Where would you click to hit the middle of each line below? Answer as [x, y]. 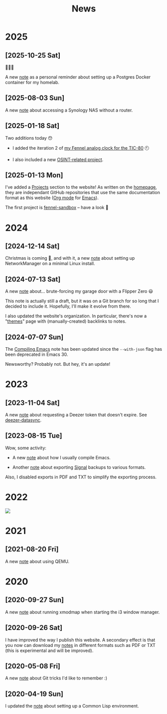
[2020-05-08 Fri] [33, 666]
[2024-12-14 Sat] [32, 246]
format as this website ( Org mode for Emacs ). [52, 198]
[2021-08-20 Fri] [32, 549]
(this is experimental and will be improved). [49, 650]
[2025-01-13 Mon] [34, 175]
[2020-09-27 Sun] [34, 600]
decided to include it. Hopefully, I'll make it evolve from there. [68, 306]
